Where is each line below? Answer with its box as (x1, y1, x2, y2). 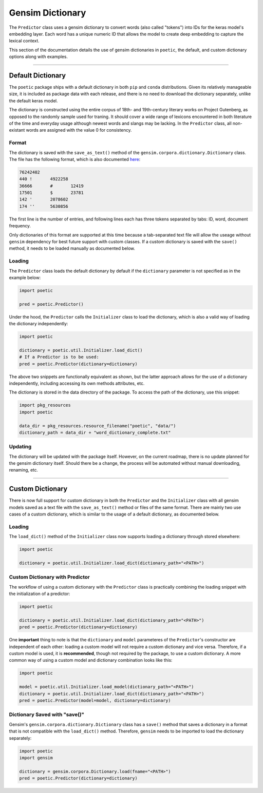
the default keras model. (9, 98, 58, 103)
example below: (9, 275, 41, 280)
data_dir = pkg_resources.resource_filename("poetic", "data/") (19, 423, 176, 429)
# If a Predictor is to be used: (19, 354, 99, 360)
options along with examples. (9, 54, 68, 59)
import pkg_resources (19, 402, 71, 408)
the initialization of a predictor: (9, 591, 70, 597)
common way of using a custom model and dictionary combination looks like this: (9, 657, 172, 663)
